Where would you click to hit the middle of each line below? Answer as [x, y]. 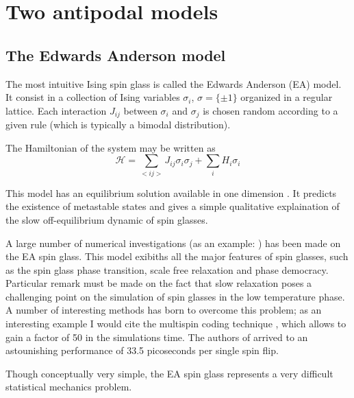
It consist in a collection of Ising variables [93, 97]
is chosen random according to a [270, 110]
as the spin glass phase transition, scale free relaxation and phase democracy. [167, 269]
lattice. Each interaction [56, 110]
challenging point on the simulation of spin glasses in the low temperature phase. [175, 296]
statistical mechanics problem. [69, 387]
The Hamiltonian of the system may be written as [111, 147]
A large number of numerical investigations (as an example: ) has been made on [173, 243]
